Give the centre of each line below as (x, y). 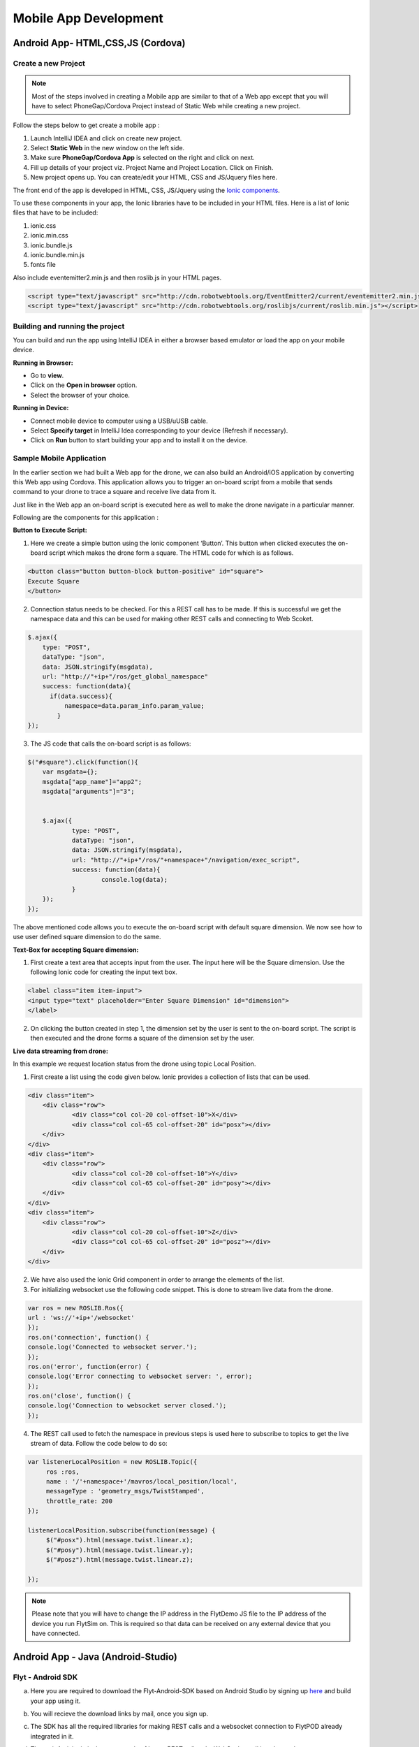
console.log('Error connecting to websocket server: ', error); (140, 1376)
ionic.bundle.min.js (58, 254)
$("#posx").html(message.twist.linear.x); (119, 1540)
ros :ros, (63, 1472)
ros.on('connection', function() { (88, 1337)
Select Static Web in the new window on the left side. (108, 148)
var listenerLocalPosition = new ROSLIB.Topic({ (112, 1462)
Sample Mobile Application (60, 458)
